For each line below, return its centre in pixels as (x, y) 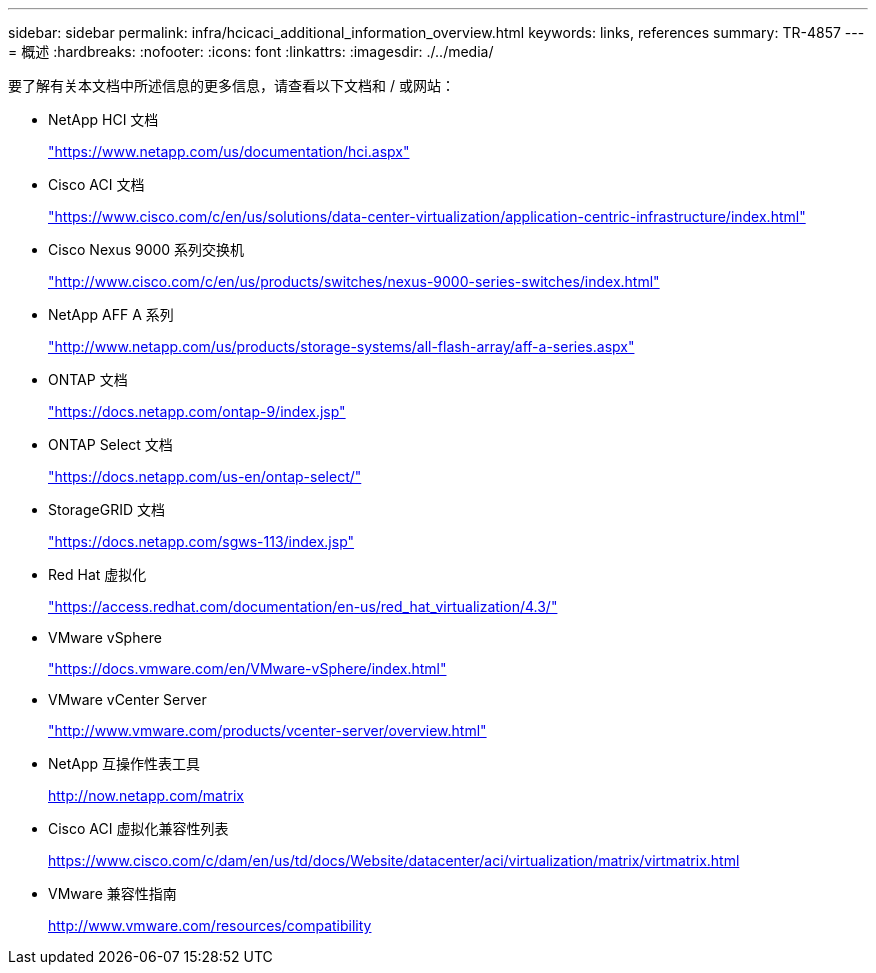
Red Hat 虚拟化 (97, 574)
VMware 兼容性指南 (112, 893)
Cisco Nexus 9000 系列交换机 (146, 249)
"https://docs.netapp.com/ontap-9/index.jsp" (197, 411)
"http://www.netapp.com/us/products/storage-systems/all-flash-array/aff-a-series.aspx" (341, 346)
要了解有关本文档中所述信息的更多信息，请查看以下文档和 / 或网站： (231, 85)
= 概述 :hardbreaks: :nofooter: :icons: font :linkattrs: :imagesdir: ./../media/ (251, 51)
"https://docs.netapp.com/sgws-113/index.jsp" (201, 541)
